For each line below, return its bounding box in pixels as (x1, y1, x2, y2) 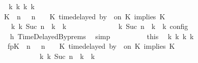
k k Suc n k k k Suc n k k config (11, 21, 188, 31)
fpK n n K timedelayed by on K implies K (7, 41, 175, 51)
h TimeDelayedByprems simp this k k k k (10, 30, 194, 41)
